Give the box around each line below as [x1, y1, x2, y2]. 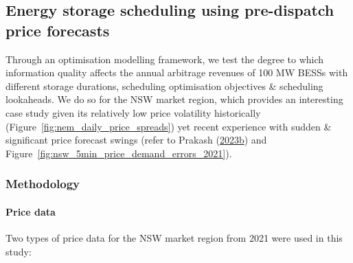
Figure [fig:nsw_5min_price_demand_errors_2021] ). [5, 146, 232, 160]
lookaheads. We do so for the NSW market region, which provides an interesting [5, 92, 343, 106]
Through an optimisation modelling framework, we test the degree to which [5, 52, 324, 66]
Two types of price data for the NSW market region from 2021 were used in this [5, 230, 343, 244]
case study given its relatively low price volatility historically [5, 105, 261, 119]
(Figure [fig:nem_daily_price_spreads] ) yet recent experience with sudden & [5, 119, 332, 133]
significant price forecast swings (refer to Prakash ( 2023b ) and [5, 133, 267, 147]
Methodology [5, 175, 80, 192]
